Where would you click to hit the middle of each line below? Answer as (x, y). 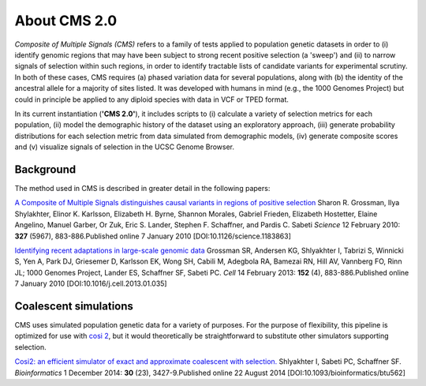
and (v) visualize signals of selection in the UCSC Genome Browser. (125, 147)
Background (45, 169)
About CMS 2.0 (66, 21)
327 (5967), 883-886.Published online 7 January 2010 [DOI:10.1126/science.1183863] (153, 236)
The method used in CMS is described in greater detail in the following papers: (142, 188)
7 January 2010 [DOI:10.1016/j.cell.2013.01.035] (91, 283)
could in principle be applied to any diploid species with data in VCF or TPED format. (152, 99)
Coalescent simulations (74, 306)
